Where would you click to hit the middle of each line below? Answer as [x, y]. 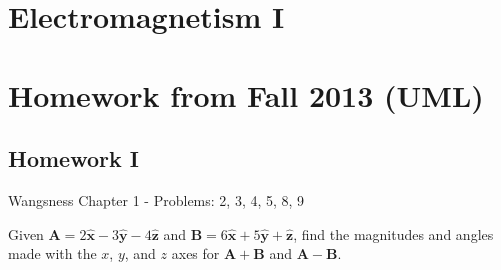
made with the [52, 253]
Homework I [73, 158]
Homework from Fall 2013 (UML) [246, 94]
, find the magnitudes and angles [393, 233]
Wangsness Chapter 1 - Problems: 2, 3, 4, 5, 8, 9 [156, 199]
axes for [195, 253]
